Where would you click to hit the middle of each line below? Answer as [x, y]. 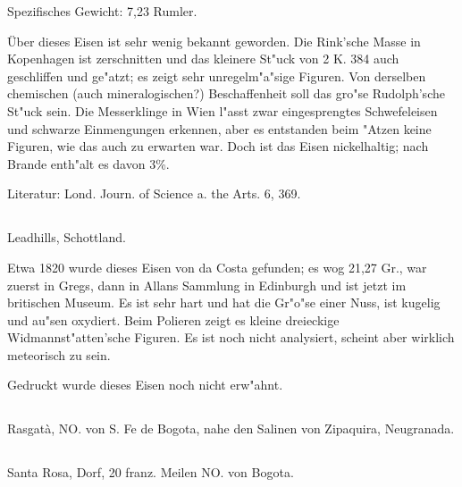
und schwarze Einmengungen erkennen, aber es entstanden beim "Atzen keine [219, 128]
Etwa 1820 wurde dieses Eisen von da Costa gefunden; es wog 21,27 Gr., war [217, 267]
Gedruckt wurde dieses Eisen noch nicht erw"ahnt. [145, 385]
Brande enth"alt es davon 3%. [88, 163]
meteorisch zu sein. [59, 354]
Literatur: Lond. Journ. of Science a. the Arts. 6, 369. [154, 193]
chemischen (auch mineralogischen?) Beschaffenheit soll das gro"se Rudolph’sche [226, 93]
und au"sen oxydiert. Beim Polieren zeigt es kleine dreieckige [173, 319]
